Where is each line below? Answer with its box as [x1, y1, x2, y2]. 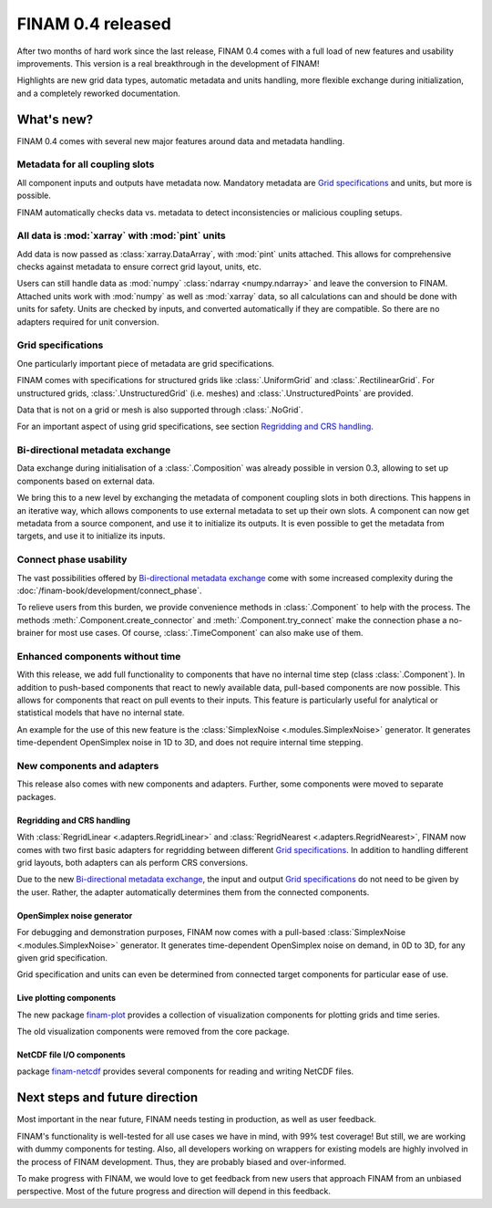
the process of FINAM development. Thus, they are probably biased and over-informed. [16, 1156, 346, 1167]
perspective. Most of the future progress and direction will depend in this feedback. [16, 1186, 332, 1197]
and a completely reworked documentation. [16, 88, 181, 99]
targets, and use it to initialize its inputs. [16, 530, 166, 542]
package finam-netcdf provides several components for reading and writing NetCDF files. [16, 1066, 354, 1077]
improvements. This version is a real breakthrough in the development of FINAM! [16, 57, 320, 68]
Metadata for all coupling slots [16, 158, 155, 171]
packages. [16, 791, 56, 802]
